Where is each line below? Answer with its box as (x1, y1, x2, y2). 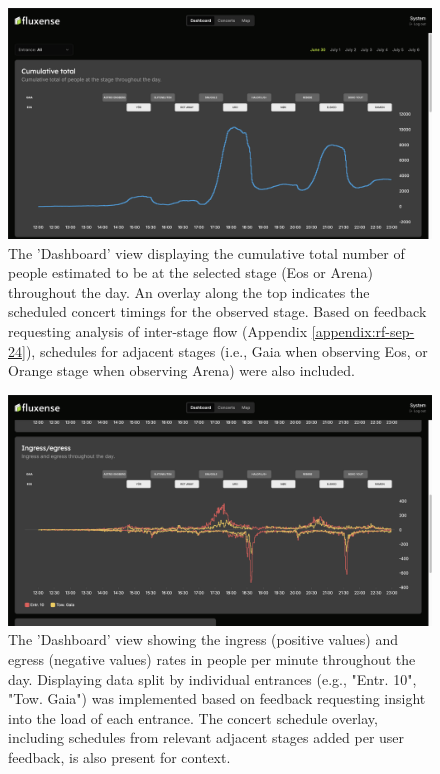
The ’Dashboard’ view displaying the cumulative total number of (8, 242, 405, 263)
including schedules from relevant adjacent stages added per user (8, 727, 405, 748)
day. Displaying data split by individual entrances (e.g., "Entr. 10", (8, 668, 417, 689)
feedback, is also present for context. (8, 747, 231, 767)
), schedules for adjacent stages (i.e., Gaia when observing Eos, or (25, 340, 428, 361)
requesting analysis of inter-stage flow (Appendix (8, 321, 308, 342)
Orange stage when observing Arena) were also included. (8, 360, 355, 381)
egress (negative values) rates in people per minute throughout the (8, 649, 416, 670)
